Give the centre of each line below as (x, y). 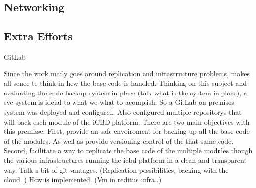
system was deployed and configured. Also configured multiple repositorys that (123, 111)
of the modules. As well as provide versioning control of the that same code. (119, 141)
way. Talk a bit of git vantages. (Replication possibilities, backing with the (116, 170)
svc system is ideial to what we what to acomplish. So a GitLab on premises (119, 102)
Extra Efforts (38, 36)
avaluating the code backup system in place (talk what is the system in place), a (126, 92)
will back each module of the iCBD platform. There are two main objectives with (127, 121)
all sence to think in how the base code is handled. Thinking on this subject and (125, 83)
